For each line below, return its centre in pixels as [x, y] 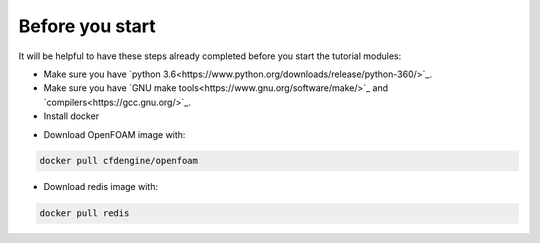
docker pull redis [84, 213]
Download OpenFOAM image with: [114, 134]
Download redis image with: [101, 187]
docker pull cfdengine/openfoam [119, 161]
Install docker [71, 116]
